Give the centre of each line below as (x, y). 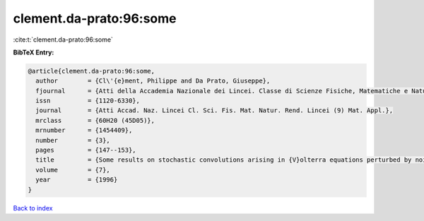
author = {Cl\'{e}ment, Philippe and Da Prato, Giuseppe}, (153, 81)
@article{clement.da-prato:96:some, (92, 71)
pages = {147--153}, (86, 150)
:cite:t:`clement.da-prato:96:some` (63, 40)
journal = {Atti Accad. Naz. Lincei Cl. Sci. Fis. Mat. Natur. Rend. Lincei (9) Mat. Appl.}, (214, 110)
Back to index (33, 208)
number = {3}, (73, 140)
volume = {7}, (73, 170)
